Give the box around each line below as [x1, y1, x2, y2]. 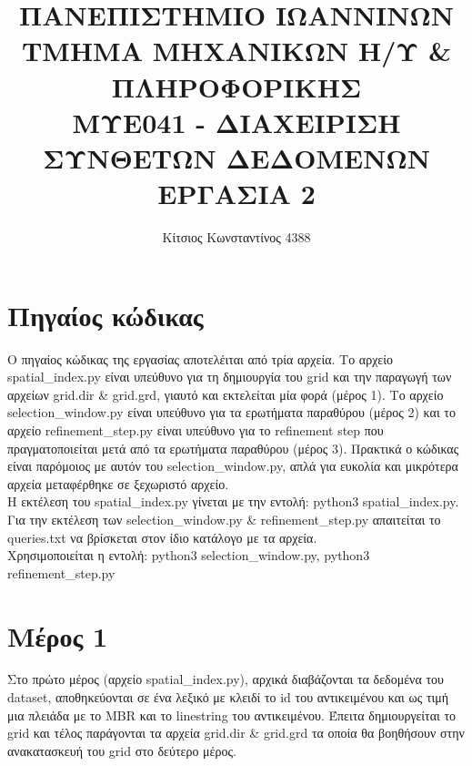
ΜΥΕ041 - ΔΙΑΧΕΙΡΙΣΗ [72, 103, 401, 140]
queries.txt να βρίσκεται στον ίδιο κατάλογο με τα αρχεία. [7, 527, 317, 546]
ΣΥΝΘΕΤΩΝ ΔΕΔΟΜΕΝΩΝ [43, 138, 430, 176]
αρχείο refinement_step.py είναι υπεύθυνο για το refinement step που [7, 420, 384, 439]
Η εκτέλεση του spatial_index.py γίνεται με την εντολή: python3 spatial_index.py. [7, 492, 459, 511]
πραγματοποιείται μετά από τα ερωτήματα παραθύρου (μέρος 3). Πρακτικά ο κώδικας [7, 438, 459, 457]
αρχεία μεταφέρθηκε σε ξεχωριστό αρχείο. [7, 474, 229, 493]
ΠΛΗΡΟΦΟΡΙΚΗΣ [111, 67, 362, 105]
